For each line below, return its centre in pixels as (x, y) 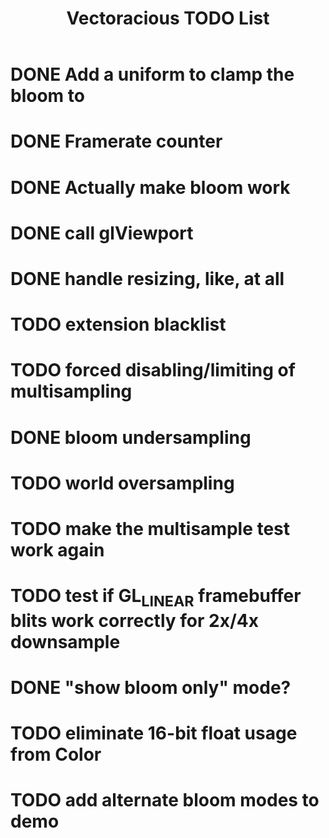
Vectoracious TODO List (168, 18)
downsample (65, 641)
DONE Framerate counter (116, 141)
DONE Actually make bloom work (150, 187)
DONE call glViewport (102, 233)
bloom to (47, 96)
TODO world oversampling (122, 483)
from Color (56, 754)
